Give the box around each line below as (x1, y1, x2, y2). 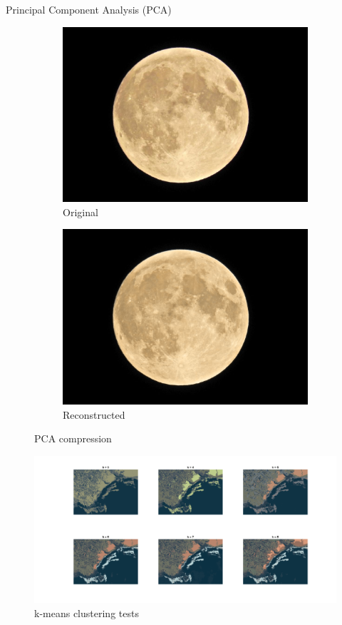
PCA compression (34, 431, 112, 446)
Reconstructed (63, 407, 125, 422)
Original (63, 204, 98, 219)
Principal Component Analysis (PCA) (6, 2, 172, 16)
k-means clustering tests (34, 605, 139, 620)
